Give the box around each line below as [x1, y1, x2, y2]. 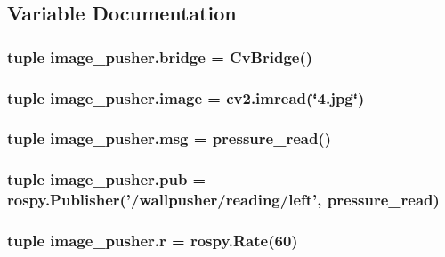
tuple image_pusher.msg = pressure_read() [7, 127, 331, 149]
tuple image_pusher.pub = [7, 168, 206, 190]
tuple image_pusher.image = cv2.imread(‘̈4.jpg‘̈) [7, 86, 365, 108]
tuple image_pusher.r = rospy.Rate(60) [7, 229, 298, 251]
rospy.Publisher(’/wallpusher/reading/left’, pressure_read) [7, 189, 440, 211]
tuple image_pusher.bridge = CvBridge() [7, 45, 313, 68]
